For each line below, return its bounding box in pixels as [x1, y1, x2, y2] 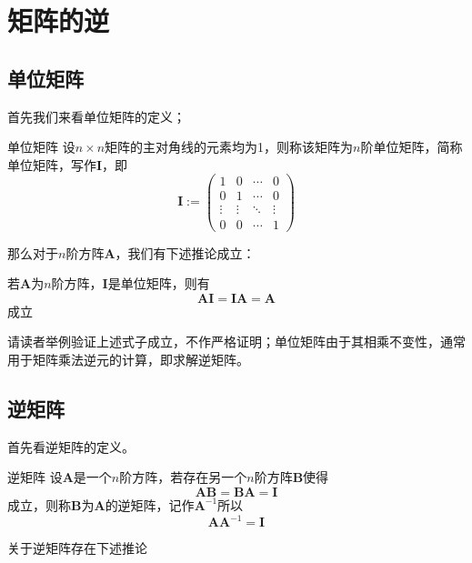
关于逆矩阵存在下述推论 [7, 538, 147, 557]
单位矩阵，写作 [7, 155, 96, 174]
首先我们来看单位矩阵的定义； [7, 106, 186, 126]
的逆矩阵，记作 [105, 495, 195, 514]
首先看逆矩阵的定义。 [7, 437, 135, 456]
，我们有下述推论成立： [115, 243, 256, 262]
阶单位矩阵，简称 [360, 137, 463, 156]
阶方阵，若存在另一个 [119, 467, 247, 487]
